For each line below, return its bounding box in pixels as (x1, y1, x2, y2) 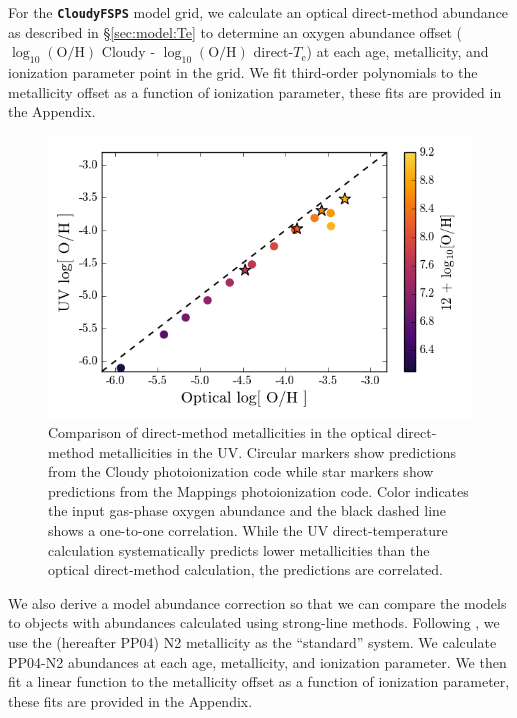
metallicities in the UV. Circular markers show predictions (98, 441, 457, 462)
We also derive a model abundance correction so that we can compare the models (8, 592, 507, 613)
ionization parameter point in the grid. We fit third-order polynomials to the (8, 62, 478, 83)
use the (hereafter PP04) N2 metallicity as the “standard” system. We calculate (8, 632, 497, 653)
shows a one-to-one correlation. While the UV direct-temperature (48, 520, 448, 541)
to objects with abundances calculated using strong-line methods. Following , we (8, 612, 500, 633)
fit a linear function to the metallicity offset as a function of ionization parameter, (8, 671, 510, 692)
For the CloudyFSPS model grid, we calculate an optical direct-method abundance (8, 2, 509, 22)
